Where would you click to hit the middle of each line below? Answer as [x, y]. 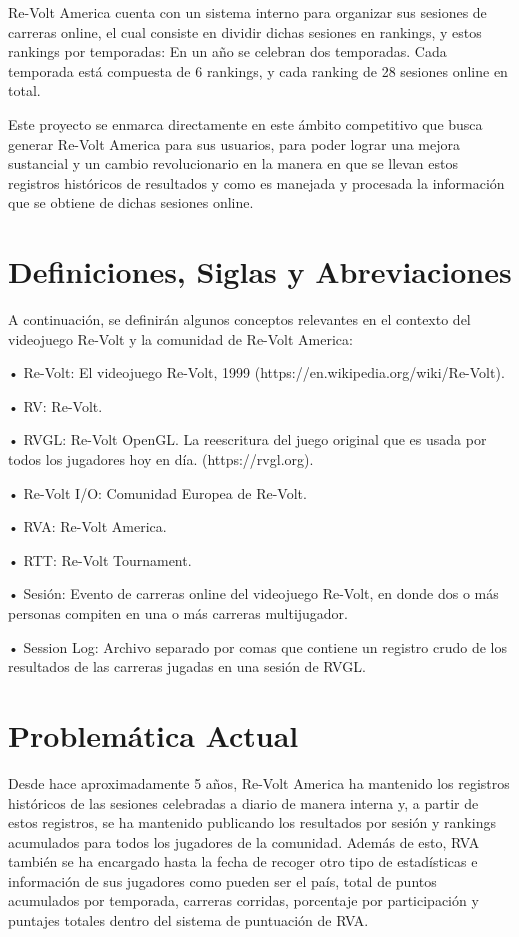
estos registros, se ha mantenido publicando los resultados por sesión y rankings [252, 822]
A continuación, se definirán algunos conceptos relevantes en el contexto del [239, 319]
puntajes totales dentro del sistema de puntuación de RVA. [188, 920]
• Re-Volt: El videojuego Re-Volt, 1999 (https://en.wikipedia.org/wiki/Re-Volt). [256, 372]
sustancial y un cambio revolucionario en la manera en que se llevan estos [233, 163]
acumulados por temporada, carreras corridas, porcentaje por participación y [243, 900]
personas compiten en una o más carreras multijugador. [178, 613]
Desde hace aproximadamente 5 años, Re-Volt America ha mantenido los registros [259, 782]
